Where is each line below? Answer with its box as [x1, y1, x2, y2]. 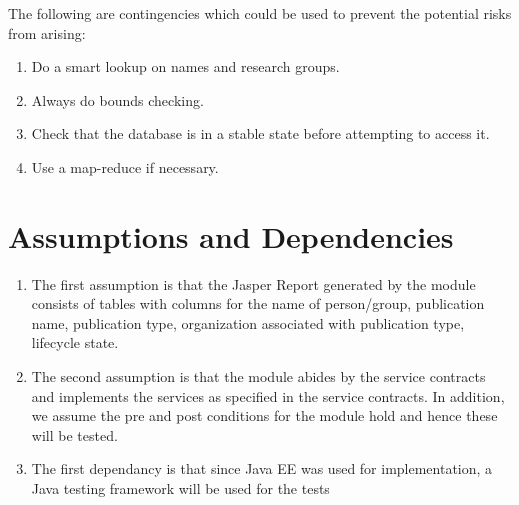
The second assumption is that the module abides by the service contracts [31, 366, 486, 387]
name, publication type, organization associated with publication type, [31, 312, 465, 333]
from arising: [8, 22, 86, 43]
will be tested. [31, 424, 118, 445]
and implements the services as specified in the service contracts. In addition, [31, 385, 505, 406]
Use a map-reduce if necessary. [31, 156, 219, 177]
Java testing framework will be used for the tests [31, 478, 330, 499]
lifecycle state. [31, 332, 119, 353]
